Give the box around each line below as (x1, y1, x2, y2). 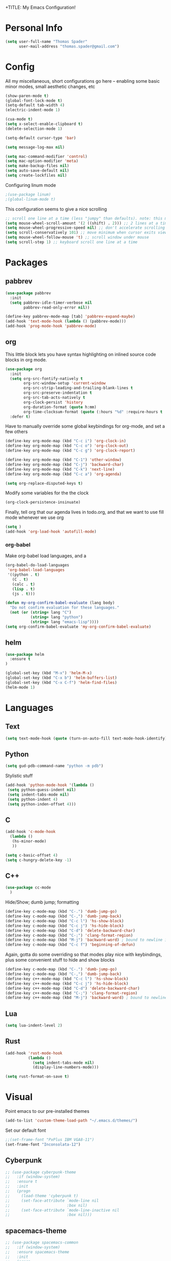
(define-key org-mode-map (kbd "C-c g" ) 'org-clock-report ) (5, 448, 136, 454)
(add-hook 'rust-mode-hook (5, 1051, 63, 1056)
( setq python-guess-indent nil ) (7, 788, 76, 793)
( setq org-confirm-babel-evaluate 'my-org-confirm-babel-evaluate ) (5, 624, 152, 629)
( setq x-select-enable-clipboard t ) (5, 122, 83, 127)
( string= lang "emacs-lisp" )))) (30, 619, 99, 625)
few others (5, 429, 28, 435)
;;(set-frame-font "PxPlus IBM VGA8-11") (5, 1137, 95, 1143)
